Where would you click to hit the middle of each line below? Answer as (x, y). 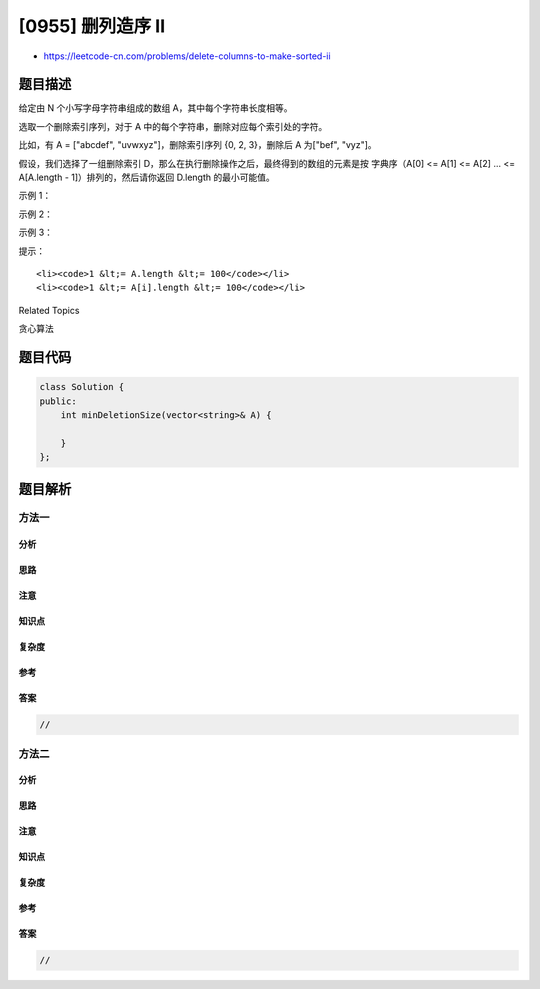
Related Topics (49, 310)
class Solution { (82, 387)
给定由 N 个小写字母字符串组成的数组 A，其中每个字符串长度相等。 (156, 108)
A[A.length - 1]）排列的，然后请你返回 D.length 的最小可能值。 (146, 177)
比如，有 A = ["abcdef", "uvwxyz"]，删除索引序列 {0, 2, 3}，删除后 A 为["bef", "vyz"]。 (197, 145)
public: (58, 401)
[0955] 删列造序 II (91, 26)
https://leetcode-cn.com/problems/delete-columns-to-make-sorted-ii (187, 56)
